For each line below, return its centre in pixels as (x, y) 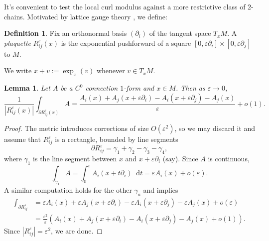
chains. (14, 16)
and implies (161, 190)
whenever (111, 70)
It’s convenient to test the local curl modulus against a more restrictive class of (125, 6)
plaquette (18, 43)
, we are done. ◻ (77, 230)
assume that (23, 139)
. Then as (190, 88)
